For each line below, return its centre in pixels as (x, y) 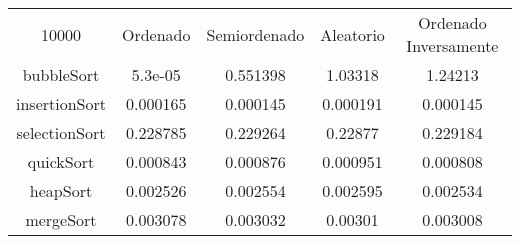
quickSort (61, 161)
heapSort (61, 190)
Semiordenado (255, 34)
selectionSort (61, 132)
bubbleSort (61, 74)
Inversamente (452, 45)
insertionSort (61, 103)
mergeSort (61, 219)
